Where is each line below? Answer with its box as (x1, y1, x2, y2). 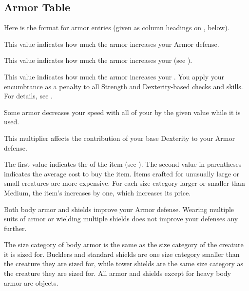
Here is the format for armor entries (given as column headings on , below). (4, 22, 230, 33)
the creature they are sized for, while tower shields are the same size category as (4, 258, 244, 269)
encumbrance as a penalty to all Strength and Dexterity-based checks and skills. (4, 81, 243, 91)
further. (4, 223, 27, 233)
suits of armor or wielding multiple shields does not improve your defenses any (4, 213, 238, 224)
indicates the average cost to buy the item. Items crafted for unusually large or (4, 168, 240, 178)
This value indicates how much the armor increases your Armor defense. (4, 39, 219, 49)
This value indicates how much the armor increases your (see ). (4, 55, 192, 65)
